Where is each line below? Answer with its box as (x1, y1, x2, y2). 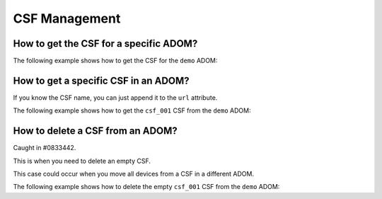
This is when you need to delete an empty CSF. (13, 157, 151, 165)
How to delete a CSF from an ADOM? (13, 125, 178, 137)
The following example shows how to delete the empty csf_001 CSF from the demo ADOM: (13, 183, 280, 191)
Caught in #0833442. (13, 144, 76, 152)
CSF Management (13, 11, 121, 26)
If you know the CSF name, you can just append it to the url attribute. (13, 93, 218, 102)
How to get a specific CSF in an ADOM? (13, 74, 190, 86)
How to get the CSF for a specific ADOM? (13, 38, 198, 50)
